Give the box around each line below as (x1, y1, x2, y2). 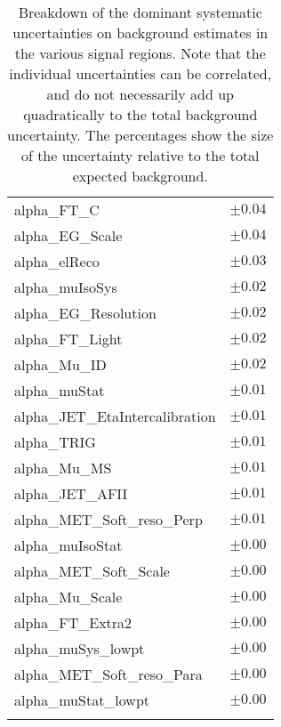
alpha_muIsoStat (14, 535, 123, 555)
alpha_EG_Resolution (14, 303, 157, 323)
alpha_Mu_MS (14, 457, 112, 478)
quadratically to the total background (23, 104, 258, 125)
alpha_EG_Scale (14, 225, 123, 246)
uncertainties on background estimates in (12, 22, 269, 43)
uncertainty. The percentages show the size (7, 125, 274, 145)
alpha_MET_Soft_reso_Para (14, 664, 203, 684)
